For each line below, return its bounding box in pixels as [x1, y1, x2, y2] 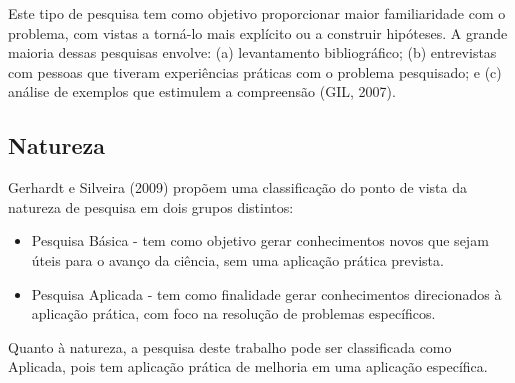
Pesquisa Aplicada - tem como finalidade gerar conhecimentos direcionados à [31, 283, 502, 304]
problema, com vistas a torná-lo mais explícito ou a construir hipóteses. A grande [8, 22, 508, 43]
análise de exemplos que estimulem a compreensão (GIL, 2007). [8, 81, 396, 102]
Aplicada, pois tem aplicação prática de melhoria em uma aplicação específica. [8, 356, 488, 377]
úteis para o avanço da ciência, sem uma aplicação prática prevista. [31, 249, 444, 270]
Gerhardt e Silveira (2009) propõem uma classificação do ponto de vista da [8, 177, 467, 198]
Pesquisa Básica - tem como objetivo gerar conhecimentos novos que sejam [31, 230, 489, 251]
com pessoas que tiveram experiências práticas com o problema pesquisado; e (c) [8, 61, 502, 82]
